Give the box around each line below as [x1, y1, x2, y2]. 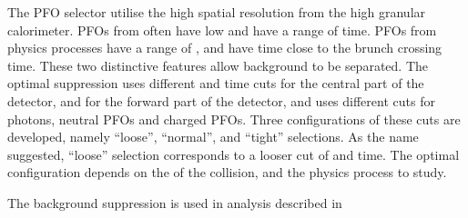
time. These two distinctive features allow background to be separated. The [7, 55, 428, 74]
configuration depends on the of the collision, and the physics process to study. [7, 163, 447, 182]
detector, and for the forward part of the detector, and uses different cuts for [7, 91, 435, 110]
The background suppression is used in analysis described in [7, 193, 342, 212]
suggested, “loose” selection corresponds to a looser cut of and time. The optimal [7, 144, 460, 163]
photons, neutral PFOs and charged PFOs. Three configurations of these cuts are [7, 109, 461, 128]
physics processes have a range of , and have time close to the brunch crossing [7, 38, 443, 57]
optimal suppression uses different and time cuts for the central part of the [7, 74, 424, 93]
